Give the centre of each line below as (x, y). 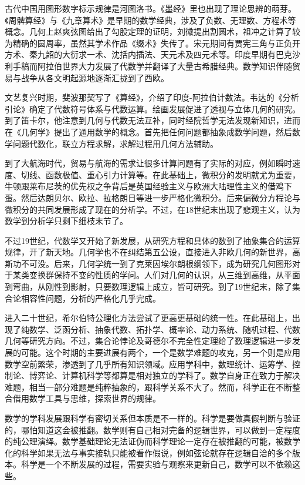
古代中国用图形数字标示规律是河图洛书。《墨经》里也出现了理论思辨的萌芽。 (150, 8)
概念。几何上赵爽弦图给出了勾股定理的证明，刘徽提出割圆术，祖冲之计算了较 (152, 31)
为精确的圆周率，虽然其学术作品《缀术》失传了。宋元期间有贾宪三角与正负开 (152, 43)
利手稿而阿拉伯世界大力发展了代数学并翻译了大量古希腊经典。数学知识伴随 (148, 66)
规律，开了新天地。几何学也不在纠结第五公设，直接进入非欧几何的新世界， (148, 252)
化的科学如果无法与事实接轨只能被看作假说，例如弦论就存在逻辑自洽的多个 (148, 452)
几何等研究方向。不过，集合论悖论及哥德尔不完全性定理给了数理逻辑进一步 (148, 341)
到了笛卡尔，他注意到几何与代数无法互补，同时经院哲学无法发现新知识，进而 (152, 120)
